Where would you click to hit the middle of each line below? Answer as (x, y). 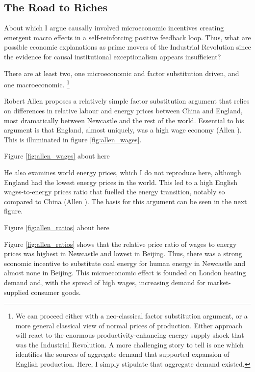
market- (219, 282)
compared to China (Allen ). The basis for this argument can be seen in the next (126, 201)
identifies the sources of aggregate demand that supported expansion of (122, 354)
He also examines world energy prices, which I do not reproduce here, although (123, 172)
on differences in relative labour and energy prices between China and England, (123, 111)
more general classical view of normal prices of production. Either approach (129, 325)
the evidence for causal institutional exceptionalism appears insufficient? (113, 56)
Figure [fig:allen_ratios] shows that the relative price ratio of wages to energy (120, 244)
